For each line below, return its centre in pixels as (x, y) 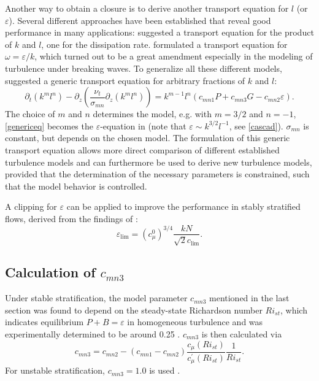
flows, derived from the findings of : (71, 218)
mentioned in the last (249, 298)
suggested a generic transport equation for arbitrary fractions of (125, 80)
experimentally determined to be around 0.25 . (93, 333)
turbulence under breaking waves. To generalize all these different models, (144, 68)
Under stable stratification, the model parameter (96, 298)
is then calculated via (242, 333)
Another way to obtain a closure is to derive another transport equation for (147, 8)
